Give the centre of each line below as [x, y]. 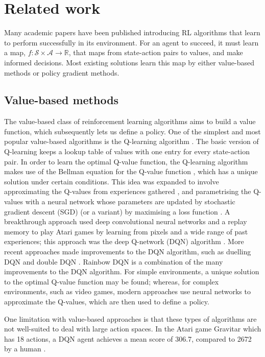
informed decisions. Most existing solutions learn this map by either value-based [129, 62]
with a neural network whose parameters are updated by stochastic [130, 201]
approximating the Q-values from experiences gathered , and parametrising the [128, 191]
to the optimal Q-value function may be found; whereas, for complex [112, 281]
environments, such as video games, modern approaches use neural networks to [127, 291]
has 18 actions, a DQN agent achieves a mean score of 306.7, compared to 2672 [128, 338]
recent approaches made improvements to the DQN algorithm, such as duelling [128, 252]
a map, [15, 52]
